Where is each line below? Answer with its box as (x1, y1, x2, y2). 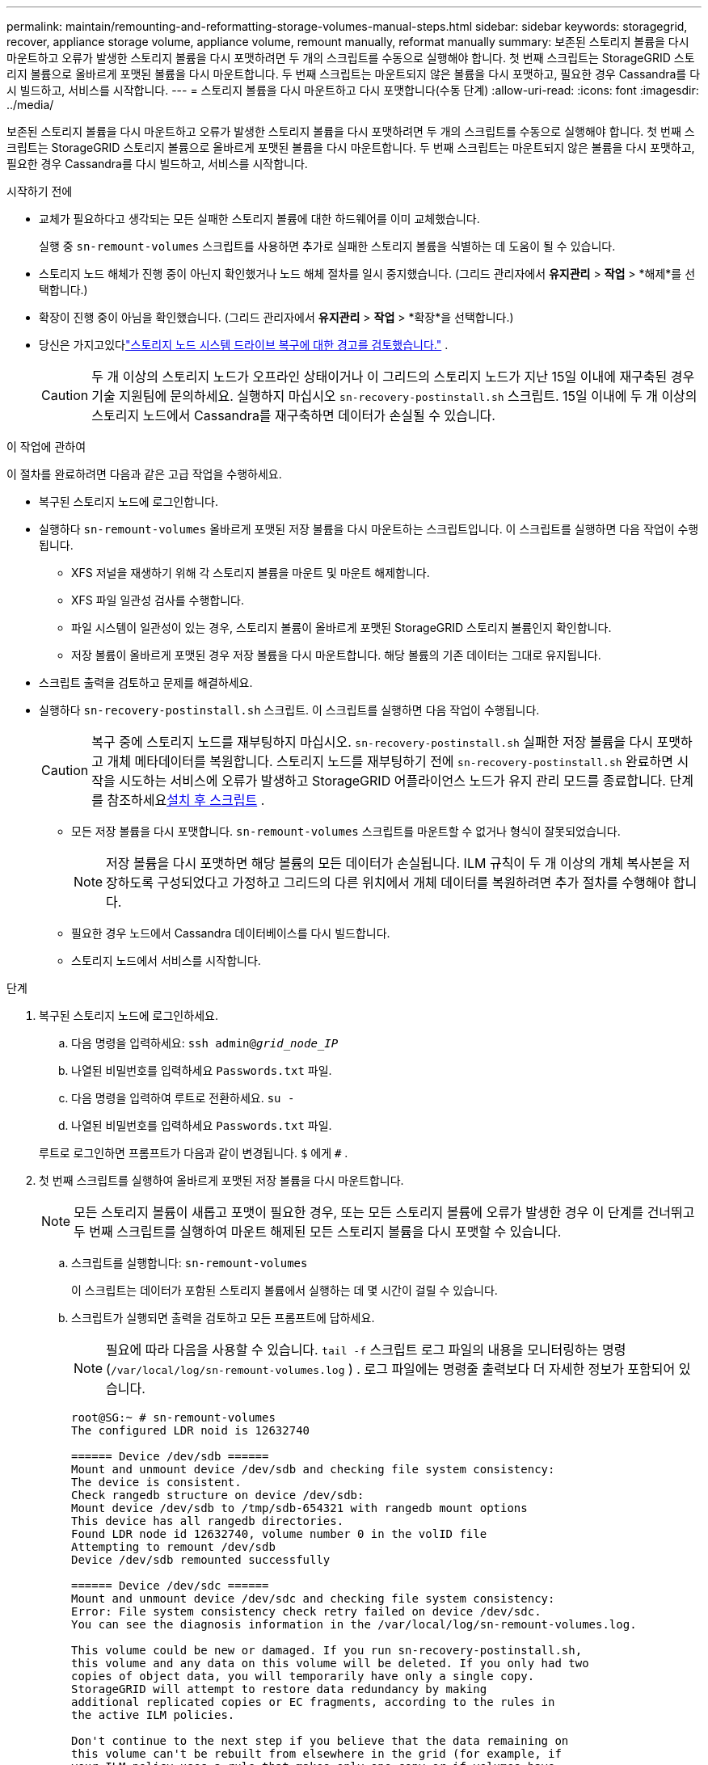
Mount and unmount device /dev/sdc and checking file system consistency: (71, 1592, 555, 1605)
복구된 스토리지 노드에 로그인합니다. (39, 495, 218, 508)
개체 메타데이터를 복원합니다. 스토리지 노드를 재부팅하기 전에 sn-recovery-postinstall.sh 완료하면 (107, 753, 673, 769)
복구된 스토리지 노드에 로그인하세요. (39, 1009, 218, 1022)
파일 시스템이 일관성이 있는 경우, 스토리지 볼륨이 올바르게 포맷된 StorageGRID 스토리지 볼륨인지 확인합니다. (71, 621, 612, 634)
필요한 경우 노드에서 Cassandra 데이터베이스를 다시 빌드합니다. (71, 926, 390, 940)
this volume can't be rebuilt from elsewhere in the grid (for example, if (71, 1747, 562, 1760)
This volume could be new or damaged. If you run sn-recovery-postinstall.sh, (71, 1644, 583, 1657)
